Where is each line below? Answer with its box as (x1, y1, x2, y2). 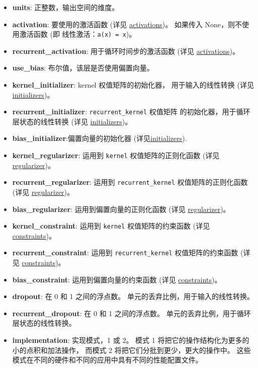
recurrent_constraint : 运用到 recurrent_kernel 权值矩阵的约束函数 (12, 247, 238, 258)
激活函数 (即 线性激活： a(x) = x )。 (19, 29, 136, 39)
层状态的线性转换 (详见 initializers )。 (12, 116, 132, 126)
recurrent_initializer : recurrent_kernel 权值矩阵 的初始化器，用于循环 (12, 106, 250, 117)
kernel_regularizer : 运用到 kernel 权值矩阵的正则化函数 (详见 (12, 150, 220, 161)
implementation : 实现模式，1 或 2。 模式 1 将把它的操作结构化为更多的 (12, 335, 249, 345)
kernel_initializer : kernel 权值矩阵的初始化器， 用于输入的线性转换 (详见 (12, 80, 254, 90)
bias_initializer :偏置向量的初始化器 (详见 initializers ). (12, 133, 187, 143)
